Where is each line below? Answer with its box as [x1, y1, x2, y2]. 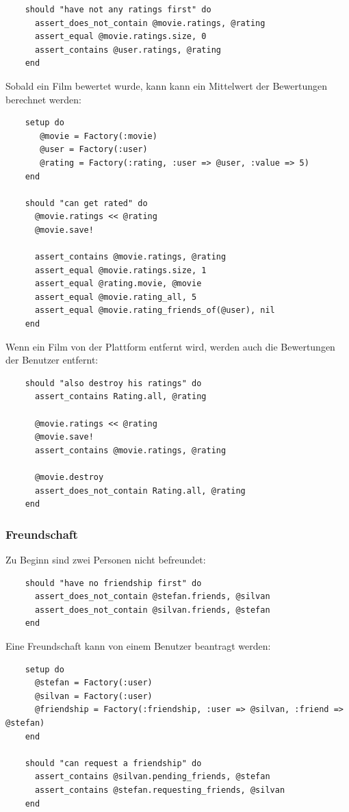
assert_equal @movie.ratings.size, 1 [34, 265, 207, 275]
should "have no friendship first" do [25, 578, 202, 588]
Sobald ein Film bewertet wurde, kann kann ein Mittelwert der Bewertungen [5, 78, 327, 92]
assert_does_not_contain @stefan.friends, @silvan [34, 592, 270, 602]
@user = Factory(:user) [40, 144, 148, 155]
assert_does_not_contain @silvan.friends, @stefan [34, 605, 270, 615]
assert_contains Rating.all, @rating [34, 392, 207, 402]
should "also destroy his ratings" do [25, 378, 202, 388]
